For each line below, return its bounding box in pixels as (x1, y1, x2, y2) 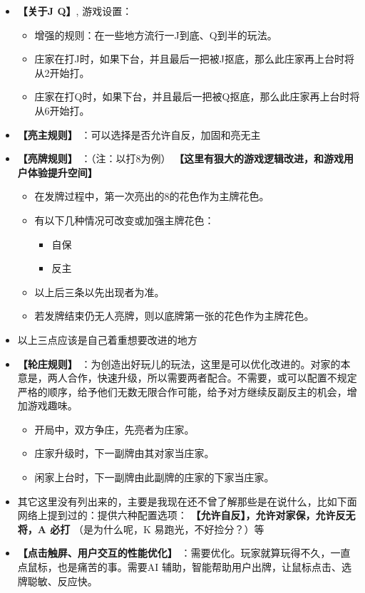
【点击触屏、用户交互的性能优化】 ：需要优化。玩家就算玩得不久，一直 (17, 545, 351, 560)
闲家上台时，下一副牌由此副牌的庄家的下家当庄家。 (34, 470, 274, 485)
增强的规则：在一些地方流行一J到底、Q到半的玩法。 (34, 27, 277, 42)
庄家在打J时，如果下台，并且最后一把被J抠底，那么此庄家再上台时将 (34, 51, 354, 66)
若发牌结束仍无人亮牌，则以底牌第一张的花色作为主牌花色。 (34, 308, 314, 323)
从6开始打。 (34, 103, 90, 117)
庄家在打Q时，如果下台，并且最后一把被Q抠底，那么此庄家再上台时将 (34, 89, 360, 104)
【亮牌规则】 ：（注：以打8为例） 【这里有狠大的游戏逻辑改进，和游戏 (17, 151, 344, 166)
